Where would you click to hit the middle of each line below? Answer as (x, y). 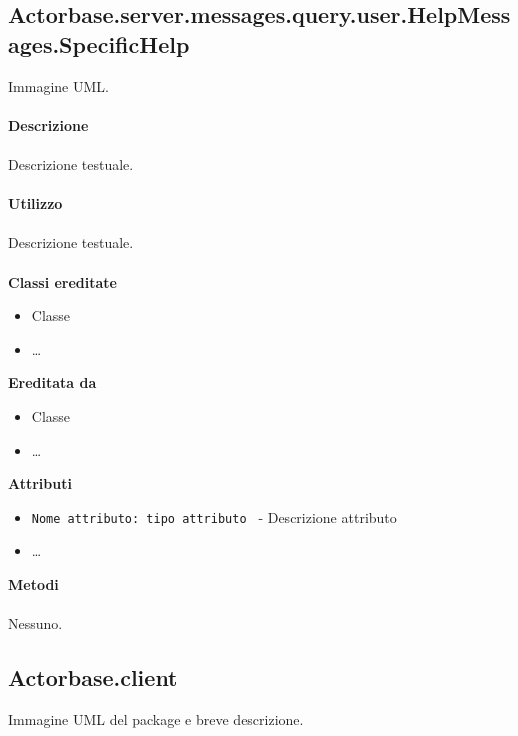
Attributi (40, 483)
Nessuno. (35, 623)
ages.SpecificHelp (99, 43)
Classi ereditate (62, 281)
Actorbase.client (93, 677)
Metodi (33, 583)
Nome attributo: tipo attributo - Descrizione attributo (214, 516)
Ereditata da (52, 382)
